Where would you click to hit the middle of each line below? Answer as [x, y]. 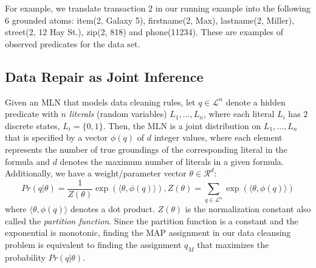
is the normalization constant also [248, 209]
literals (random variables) [118, 114]
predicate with [32, 114]
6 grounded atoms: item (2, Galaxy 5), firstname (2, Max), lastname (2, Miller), [150, 20]
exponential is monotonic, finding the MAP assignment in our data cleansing [148, 233]
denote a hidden [256, 102]
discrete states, [33, 125]
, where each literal [239, 114]
